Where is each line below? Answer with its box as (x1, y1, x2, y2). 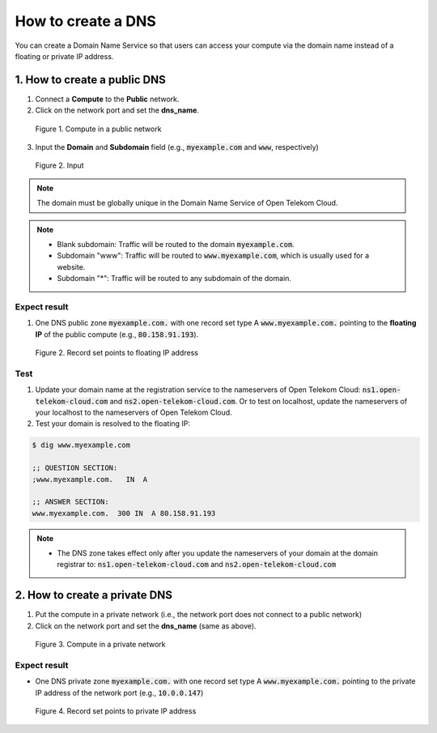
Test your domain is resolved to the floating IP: (35, 419, 190, 428)
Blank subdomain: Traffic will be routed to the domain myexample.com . (57, 239, 295, 249)
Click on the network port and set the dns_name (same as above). (35, 620, 257, 631)
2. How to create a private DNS (15, 588, 173, 603)
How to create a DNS (15, 12, 157, 30)
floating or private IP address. (15, 51, 114, 61)
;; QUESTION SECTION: (32, 463, 118, 473)
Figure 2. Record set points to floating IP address (35, 348, 198, 358)
